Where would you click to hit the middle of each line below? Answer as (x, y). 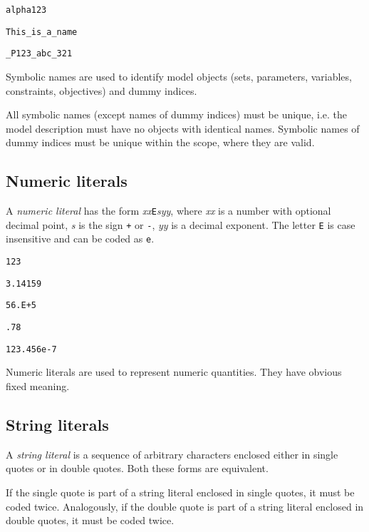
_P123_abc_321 (39, 54)
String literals (57, 424)
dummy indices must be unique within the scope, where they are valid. (160, 142)
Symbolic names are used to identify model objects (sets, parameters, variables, (179, 76)
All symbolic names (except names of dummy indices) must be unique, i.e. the (177, 114)
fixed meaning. (38, 385)
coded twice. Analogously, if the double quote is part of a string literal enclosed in (185, 506)
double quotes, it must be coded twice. (90, 520)
